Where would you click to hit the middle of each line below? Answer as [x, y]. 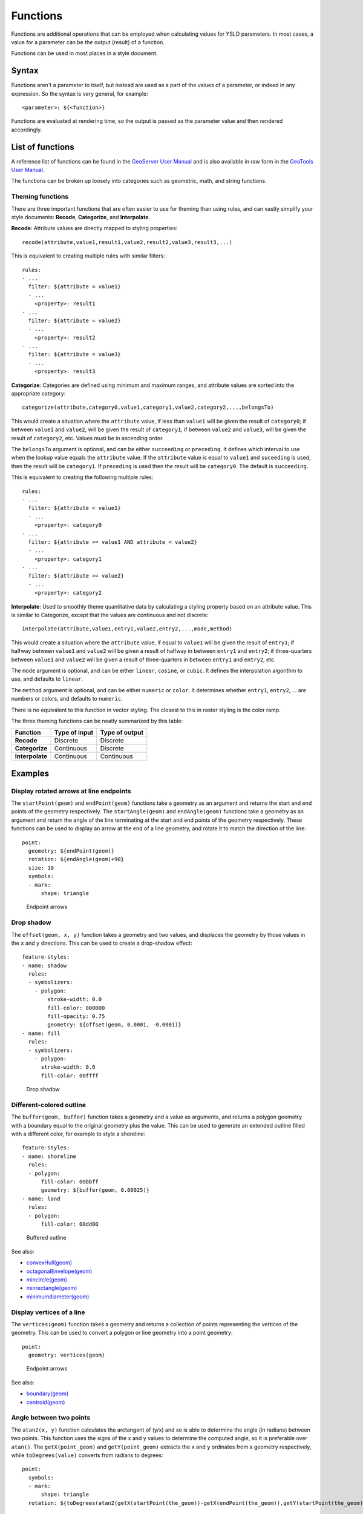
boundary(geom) [47, 1393]
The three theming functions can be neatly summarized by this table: [97, 721]
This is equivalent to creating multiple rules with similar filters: [88, 256]
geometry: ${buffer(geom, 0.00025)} [95, 1190]
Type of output [122, 733]
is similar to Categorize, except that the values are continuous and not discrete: [110, 615]
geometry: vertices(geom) [67, 1355]
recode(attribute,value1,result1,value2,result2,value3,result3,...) [127, 242]
